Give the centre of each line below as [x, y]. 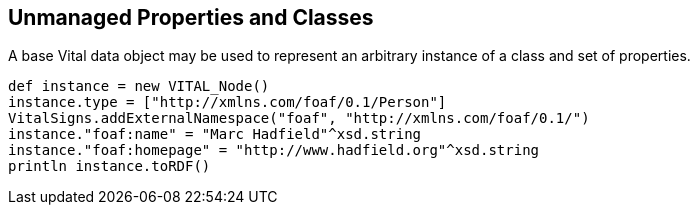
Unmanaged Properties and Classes [191, 17]
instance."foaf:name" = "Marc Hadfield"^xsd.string [215, 134]
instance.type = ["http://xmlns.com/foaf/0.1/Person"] [227, 102]
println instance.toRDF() [109, 166]
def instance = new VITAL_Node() [139, 86]
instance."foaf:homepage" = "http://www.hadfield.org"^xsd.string [274, 150]
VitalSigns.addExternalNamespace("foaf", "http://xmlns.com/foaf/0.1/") [299, 118]
